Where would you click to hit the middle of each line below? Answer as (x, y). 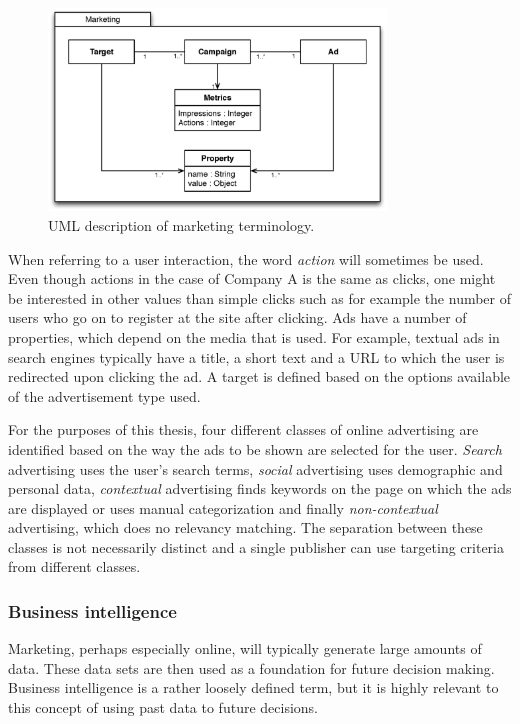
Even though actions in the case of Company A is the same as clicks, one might (252, 278)
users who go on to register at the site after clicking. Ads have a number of (237, 317)
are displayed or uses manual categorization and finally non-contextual (223, 507)
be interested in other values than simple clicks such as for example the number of (260, 297)
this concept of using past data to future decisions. (163, 707)
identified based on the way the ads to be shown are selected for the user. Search (255, 448)
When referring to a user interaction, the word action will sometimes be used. (246, 258)
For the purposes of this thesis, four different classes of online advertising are (243, 429)
